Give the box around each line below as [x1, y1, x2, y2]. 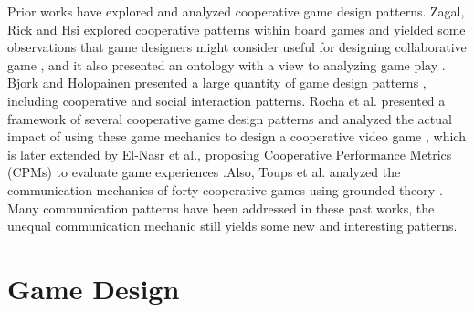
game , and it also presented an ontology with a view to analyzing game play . [7, 55, 446, 74]
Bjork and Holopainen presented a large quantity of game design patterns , [7, 73, 427, 92]
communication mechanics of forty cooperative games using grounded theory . [7, 180, 443, 199]
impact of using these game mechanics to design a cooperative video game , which [7, 127, 466, 146]
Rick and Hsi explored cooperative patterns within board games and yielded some [7, 19, 466, 38]
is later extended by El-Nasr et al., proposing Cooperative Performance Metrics [7, 144, 452, 163]
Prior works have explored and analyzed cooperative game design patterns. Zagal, [7, 2, 465, 20]
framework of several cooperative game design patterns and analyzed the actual [7, 109, 452, 128]
